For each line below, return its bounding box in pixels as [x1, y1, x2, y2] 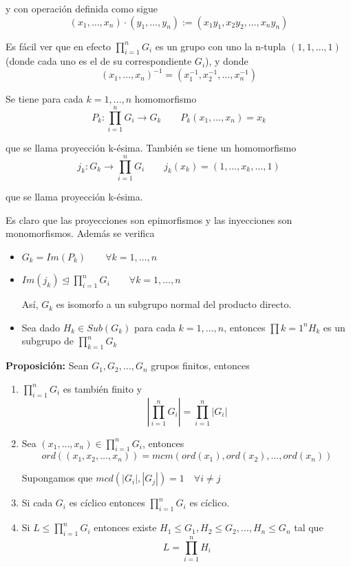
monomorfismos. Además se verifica [6, 226, 155, 240]
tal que [294, 520, 323, 535]
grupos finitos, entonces [151, 358, 250, 373]
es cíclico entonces [69, 495, 145, 510]
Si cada [21, 495, 53, 510]
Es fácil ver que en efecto [6, 39, 111, 53]
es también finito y [63, 381, 142, 395]
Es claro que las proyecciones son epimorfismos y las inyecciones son [6, 212, 292, 227]
